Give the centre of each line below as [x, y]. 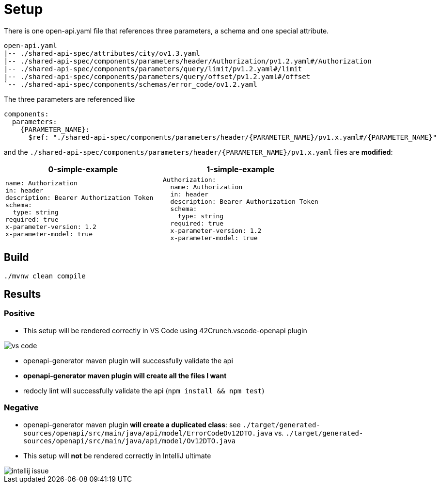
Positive [19, 314]
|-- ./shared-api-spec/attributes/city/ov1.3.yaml [102, 53]
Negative [21, 408]
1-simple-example [241, 169]
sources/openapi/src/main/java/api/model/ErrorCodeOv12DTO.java [148, 433]
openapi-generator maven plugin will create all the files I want [125, 375]
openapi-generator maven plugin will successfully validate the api [128, 360]
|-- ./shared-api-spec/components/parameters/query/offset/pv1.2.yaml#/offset [157, 76]
